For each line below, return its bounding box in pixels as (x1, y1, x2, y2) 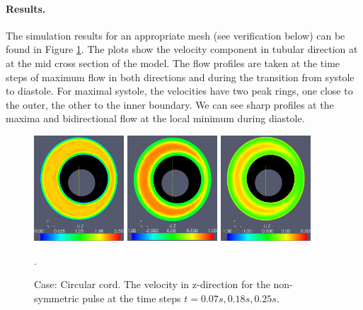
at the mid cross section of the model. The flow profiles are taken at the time (6, 55, 340, 70)
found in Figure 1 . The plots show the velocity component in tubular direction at (6, 42, 358, 56)
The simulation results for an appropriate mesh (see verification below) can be (6, 28, 345, 42)
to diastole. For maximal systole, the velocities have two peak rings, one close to (6, 83, 353, 98)
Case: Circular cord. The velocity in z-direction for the (34, 277, 270, 292)
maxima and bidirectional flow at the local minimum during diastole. (6, 111, 305, 126)
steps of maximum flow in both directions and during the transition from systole (6, 69, 355, 84)
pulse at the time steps (82, 290, 181, 305)
